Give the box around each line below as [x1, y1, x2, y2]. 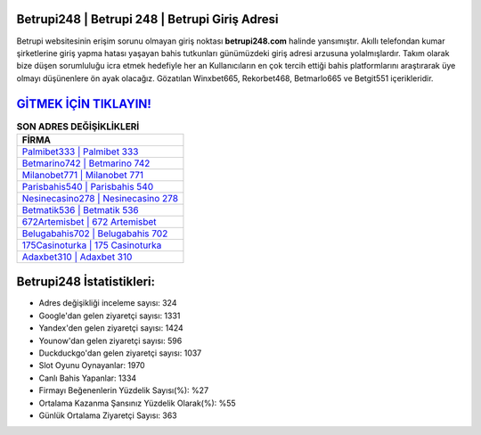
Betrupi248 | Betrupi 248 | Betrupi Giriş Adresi [16, 12, 279, 27]
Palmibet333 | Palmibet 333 [21, 145, 139, 158]
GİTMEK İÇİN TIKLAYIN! [16, 96, 151, 111]
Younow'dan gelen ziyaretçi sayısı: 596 [38, 335, 183, 346]
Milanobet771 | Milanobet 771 [21, 168, 144, 181]
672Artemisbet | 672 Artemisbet [21, 215, 157, 227]
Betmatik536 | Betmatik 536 [21, 203, 139, 216]
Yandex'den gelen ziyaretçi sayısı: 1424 [38, 323, 184, 333]
